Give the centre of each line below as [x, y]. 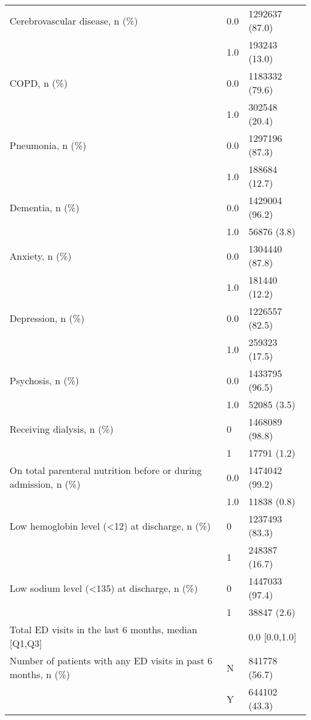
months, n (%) [40, 674]
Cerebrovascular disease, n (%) [74, 20]
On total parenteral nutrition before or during [106, 470]
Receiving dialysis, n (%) [62, 429]
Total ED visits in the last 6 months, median [103, 629]
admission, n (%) [45, 484]
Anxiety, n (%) [41, 256]
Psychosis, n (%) [45, 380]
